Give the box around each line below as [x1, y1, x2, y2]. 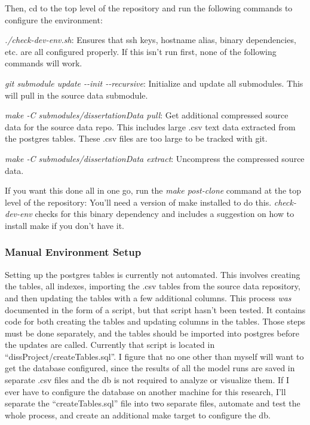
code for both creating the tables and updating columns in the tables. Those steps [5, 315, 305, 328]
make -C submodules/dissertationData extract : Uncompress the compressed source [5, 152, 305, 164]
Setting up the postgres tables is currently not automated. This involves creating [5, 268, 300, 280]
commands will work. [5, 57, 82, 69]
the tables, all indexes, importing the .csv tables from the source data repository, [5, 280, 300, 292]
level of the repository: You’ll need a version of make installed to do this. [5, 195, 272, 208]
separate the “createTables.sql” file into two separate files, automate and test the [5, 397, 300, 409]
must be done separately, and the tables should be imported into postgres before [5, 326, 299, 339]
